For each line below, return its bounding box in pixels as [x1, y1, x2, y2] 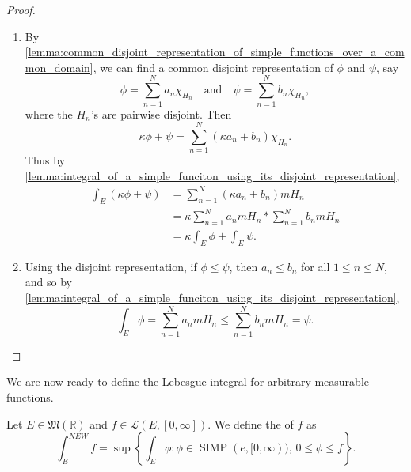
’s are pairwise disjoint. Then [90, 105, 232, 122]
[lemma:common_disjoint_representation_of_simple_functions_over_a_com [25, 43, 405, 60]
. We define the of [207, 415, 294, 432]
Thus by [25, 152, 66, 168]
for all [301, 258, 330, 274]
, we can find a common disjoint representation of [93, 59, 333, 75]
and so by [25, 274, 72, 290]
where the [25, 105, 73, 122]
